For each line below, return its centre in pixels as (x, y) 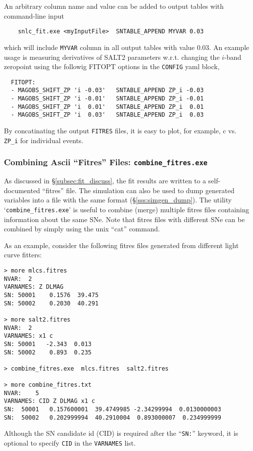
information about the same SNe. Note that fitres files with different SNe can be (124, 219)
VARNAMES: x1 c (29, 336)
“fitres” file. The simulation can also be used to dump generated (138, 190)
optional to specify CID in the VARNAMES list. (70, 443)
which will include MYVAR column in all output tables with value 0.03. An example (127, 47)
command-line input (34, 15)
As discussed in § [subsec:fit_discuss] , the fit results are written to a (105, 181)
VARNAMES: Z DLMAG (34, 287)
